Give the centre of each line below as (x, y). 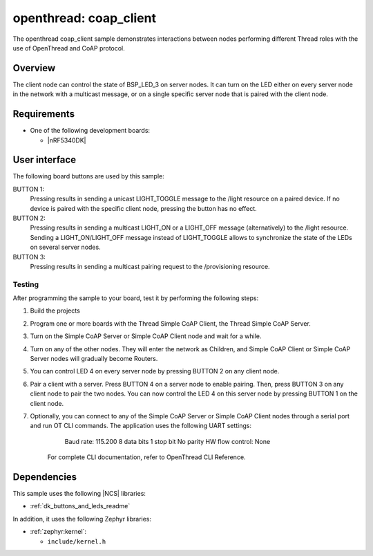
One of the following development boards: (90, 131)
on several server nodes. (65, 247)
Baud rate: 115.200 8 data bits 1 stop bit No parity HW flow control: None (168, 441)
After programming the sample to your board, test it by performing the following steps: (136, 298)
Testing (26, 284)
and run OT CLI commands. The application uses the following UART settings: (141, 426)
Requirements (44, 114)
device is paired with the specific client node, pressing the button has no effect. (143, 208)
